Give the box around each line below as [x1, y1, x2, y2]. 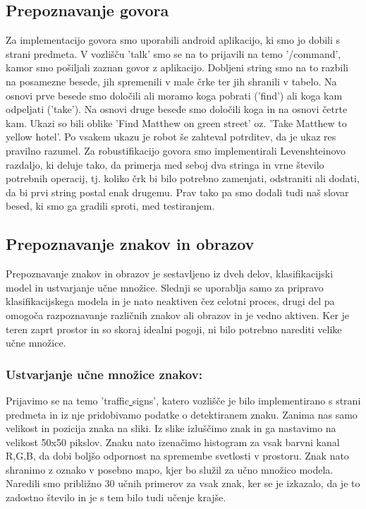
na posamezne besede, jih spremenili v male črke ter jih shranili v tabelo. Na [6, 73, 337, 88]
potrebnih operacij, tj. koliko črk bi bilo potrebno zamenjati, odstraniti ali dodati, [6, 171, 360, 186]
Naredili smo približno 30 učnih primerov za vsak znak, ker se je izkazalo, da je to [6, 476, 360, 491]
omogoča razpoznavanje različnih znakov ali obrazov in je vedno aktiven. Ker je [6, 307, 350, 322]
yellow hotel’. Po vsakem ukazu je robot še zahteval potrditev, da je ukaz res [6, 129, 336, 144]
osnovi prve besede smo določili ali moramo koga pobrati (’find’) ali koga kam [6, 88, 343, 102]
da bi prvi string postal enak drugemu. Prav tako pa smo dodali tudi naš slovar [6, 184, 349, 199]
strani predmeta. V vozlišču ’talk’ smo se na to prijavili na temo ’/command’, [6, 46, 341, 61]
